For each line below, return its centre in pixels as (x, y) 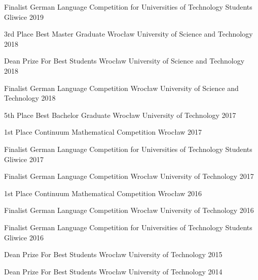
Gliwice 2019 (24, 17)
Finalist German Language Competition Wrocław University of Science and (121, 88)
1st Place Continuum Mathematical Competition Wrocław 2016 (103, 193)
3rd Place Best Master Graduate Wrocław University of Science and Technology (128, 34)
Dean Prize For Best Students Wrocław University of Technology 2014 (113, 271)
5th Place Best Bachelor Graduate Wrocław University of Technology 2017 (120, 115)
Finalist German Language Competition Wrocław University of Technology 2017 (129, 176)
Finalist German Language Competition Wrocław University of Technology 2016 (129, 210)
